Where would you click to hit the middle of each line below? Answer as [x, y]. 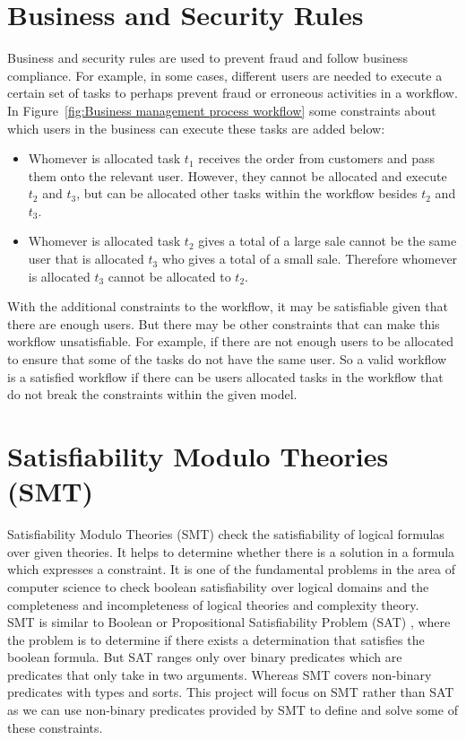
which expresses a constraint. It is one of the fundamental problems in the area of [231, 569]
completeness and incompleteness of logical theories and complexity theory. [213, 604]
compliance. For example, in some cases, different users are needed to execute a [225, 75]
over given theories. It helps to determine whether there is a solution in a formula [231, 551]
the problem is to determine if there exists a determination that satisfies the [216, 639]
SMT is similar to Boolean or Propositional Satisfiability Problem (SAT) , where [229, 622]
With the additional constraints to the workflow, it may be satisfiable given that [228, 306]
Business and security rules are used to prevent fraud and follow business [208, 58]
